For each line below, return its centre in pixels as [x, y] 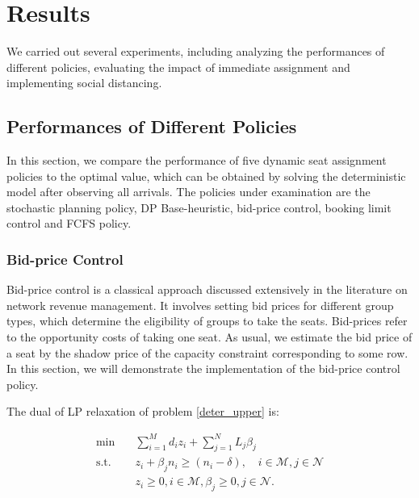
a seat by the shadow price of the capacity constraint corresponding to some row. [207, 352]
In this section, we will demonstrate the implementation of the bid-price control [203, 368]
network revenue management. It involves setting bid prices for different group [200, 305]
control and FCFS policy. [69, 223]
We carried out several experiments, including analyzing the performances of [196, 51]
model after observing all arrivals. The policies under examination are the [189, 192]
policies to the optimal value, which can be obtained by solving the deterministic [206, 176]
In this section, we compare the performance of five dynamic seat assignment [197, 160]
